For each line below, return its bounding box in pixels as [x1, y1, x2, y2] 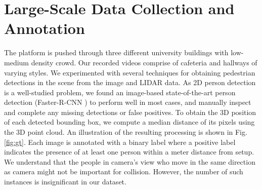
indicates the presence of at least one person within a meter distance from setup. [4, 146, 254, 157]
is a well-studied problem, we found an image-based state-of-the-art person [4, 87, 236, 97]
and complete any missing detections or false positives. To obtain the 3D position [4, 106, 256, 117]
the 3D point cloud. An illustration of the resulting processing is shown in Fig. [4, 127, 247, 137]
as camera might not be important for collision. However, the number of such [4, 166, 243, 177]
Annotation [4, 18, 85, 39]
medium [4, 57, 29, 67]
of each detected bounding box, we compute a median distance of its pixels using [4, 117, 255, 127]
